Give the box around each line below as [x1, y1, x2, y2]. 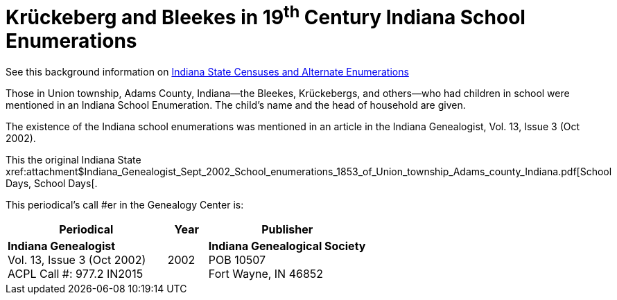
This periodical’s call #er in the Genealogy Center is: [6, 199, 244, 211]
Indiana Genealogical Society [208, 239, 366, 254]
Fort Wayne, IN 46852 [208, 267, 324, 281]
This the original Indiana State [6, 154, 141, 166]
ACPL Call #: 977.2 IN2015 [8, 267, 144, 281]
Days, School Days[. [6, 177, 98, 190]
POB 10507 [208, 253, 266, 267]
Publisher [261, 222, 313, 237]
